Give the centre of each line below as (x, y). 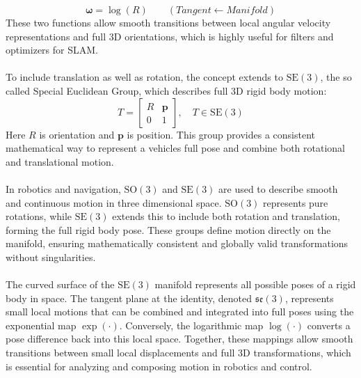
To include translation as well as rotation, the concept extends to (144, 77)
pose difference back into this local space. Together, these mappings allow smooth (179, 339)
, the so (336, 77)
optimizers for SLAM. (52, 50)
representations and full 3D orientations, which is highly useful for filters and (170, 36)
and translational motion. (60, 161)
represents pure (296, 202)
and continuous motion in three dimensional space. (114, 202)
